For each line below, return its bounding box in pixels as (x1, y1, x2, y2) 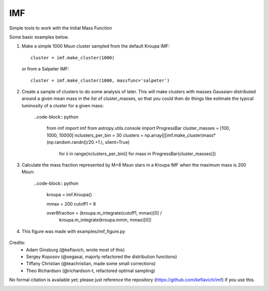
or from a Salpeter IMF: (21, 66, 69, 72)
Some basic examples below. (9, 34, 69, 40)
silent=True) (105, 139, 130, 145)
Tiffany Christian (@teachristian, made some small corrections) (26, 261, 156, 267)
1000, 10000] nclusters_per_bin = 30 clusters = (46, 132, 144, 138)
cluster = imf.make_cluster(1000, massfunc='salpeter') (30, 77, 170, 83)
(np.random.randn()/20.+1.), (46, 139, 104, 145)
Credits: (9, 240, 26, 246)
